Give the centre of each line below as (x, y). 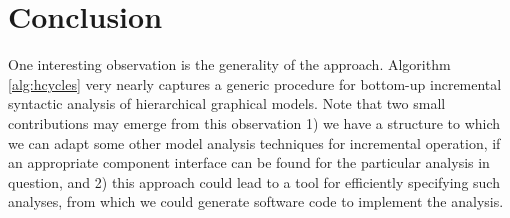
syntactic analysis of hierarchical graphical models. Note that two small (227, 103)
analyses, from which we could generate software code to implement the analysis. (256, 201)
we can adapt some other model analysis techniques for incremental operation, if (254, 142)
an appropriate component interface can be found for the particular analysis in (249, 162)
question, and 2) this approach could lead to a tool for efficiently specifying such (254, 181)
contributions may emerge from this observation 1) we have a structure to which (254, 122)
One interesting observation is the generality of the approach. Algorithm (229, 64)
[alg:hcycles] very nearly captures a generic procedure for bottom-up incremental (255, 83)
